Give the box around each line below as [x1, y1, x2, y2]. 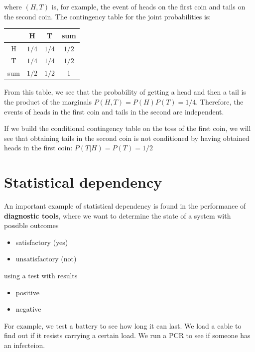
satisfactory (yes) [15, 236, 68, 247]
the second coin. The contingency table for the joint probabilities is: [4, 11, 211, 21]
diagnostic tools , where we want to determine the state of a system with [4, 210, 231, 221]
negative [15, 304, 41, 314]
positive [15, 287, 39, 297]
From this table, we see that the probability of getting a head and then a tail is [4, 87, 246, 97]
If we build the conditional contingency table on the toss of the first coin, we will [4, 123, 251, 133]
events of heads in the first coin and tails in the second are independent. [4, 106, 224, 117]
